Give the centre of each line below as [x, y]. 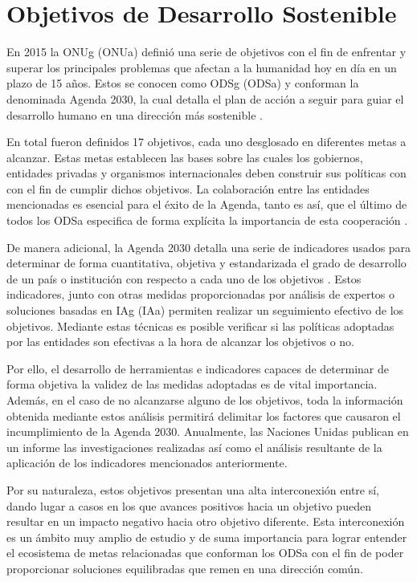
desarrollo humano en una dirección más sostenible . [135, 114]
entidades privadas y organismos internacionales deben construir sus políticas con [206, 173]
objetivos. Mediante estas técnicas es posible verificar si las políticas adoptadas [200, 326]
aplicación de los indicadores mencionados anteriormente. [147, 463]
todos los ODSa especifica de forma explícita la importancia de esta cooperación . [207, 220]
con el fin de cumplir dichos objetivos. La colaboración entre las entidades [188, 188]
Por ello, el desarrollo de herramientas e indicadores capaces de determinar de [198, 368]
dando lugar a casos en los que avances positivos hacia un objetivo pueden [189, 505]
